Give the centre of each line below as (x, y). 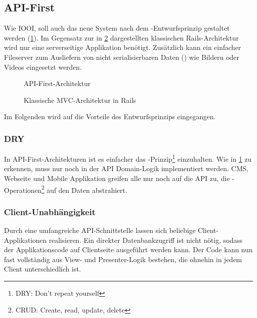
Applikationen (25, 240)
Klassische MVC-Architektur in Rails (80, 100)
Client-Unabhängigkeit (50, 211)
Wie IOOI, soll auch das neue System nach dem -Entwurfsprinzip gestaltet (117, 28)
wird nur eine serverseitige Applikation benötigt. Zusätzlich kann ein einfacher (123, 47)
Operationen (23, 190)
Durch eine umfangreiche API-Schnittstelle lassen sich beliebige (100, 230)
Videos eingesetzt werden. (43, 67)
